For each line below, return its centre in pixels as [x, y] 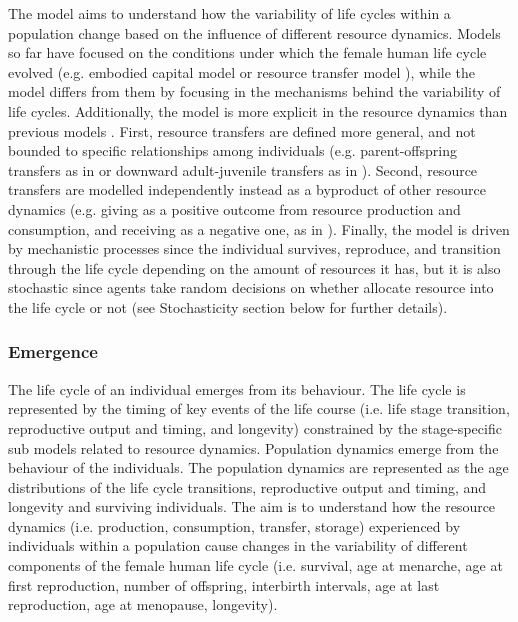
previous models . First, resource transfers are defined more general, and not [242, 130]
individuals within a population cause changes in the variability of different [238, 545]
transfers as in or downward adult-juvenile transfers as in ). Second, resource [243, 169]
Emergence [53, 351]
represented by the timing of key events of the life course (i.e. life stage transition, [259, 408]
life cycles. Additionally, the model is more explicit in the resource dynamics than [258, 110]
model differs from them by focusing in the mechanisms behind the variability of [254, 91]
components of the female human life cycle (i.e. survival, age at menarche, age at [255, 565]
